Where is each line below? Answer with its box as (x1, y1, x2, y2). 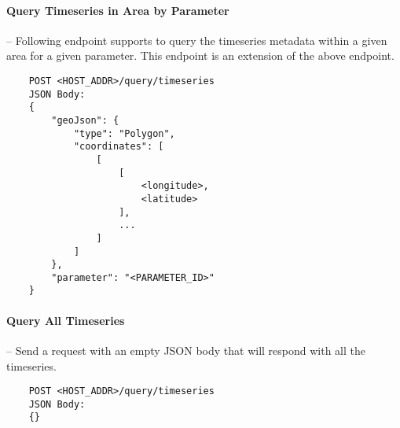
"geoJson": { (51, 114, 119, 126)
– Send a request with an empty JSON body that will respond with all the (6, 341, 366, 358)
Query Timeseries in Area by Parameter (6, 2, 229, 18)
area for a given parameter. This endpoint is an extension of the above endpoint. (6, 47, 394, 64)
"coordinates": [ (73, 141, 164, 153)
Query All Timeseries (6, 312, 125, 328)
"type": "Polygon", (73, 127, 175, 139)
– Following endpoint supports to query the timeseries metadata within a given (6, 31, 387, 48)
